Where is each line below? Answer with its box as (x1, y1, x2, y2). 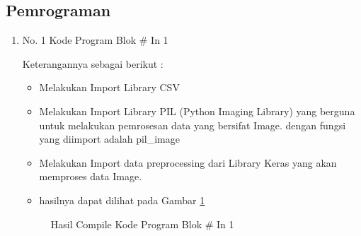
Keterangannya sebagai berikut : (22, 56, 164, 71)
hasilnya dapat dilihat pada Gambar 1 (39, 192, 205, 207)
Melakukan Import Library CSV (39, 80, 180, 95)
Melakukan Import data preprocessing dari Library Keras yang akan (39, 155, 337, 170)
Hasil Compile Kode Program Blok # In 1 (50, 216, 234, 231)
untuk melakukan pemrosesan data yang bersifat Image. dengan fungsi (39, 117, 346, 132)
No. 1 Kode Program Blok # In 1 (22, 33, 168, 47)
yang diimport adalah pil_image (39, 131, 180, 146)
